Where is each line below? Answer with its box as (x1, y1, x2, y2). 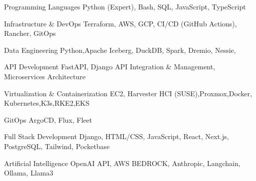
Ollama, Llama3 (4, 168, 53, 178)
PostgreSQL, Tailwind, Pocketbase (4, 141, 110, 151)
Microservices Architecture (4, 71, 85, 81)
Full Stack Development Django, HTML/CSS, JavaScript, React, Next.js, (4, 131, 229, 142)
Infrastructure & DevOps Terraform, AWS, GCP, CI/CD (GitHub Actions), (4, 18, 237, 28)
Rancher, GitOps (4, 28, 56, 38)
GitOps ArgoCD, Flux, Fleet (4, 114, 92, 125)
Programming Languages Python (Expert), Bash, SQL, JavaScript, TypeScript (4, 1, 246, 11)
